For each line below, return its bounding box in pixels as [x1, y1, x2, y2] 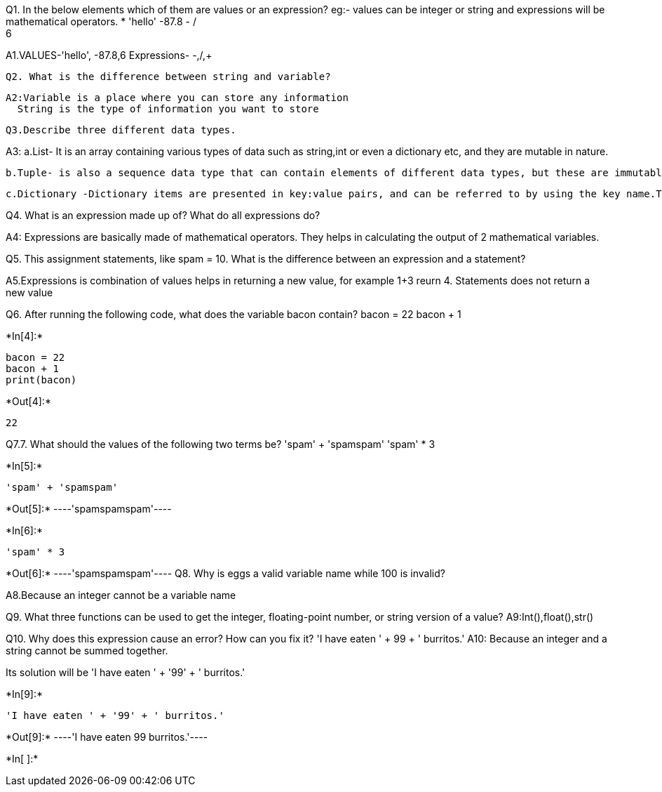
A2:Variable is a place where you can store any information [6, 92, 349, 103]
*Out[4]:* [6, 395, 51, 407]
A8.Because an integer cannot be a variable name [6, 589, 236, 601]
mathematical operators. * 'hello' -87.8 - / [6, 15, 197, 27]
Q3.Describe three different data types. [6, 124, 236, 136]
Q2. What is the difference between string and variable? [6, 71, 331, 82]
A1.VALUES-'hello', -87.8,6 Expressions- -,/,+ [6, 49, 212, 61]
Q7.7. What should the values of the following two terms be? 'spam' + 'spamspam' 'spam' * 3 [6, 438, 435, 450]
